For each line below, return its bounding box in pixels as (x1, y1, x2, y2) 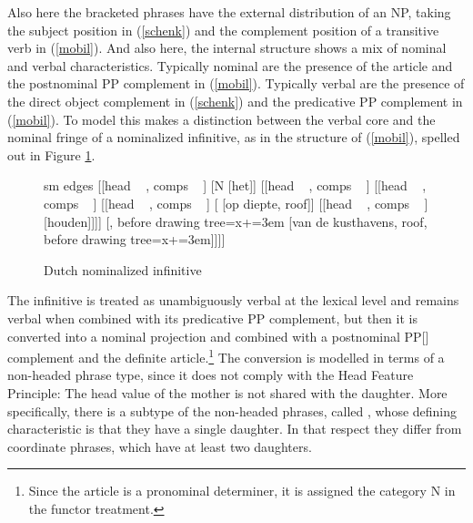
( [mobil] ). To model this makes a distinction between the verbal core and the (7, 109, 436, 128)
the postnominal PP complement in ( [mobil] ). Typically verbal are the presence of (7, 74, 465, 93)
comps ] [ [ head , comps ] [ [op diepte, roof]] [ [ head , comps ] (44, 193, 428, 212)
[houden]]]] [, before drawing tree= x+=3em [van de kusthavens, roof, (44, 211, 428, 231)
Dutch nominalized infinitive (44, 260, 202, 279)
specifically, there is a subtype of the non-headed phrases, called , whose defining (7, 401, 458, 420)
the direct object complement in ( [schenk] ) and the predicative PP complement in (7, 91, 463, 110)
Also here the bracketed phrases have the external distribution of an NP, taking (7, 3, 451, 21)
